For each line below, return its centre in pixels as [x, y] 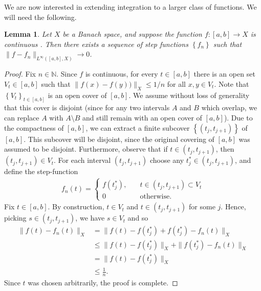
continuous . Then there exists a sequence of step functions [96, 44]
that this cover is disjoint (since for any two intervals [87, 107]
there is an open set [224, 74]
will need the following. [40, 17]
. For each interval [82, 160]
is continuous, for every [122, 74]
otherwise [155, 197]
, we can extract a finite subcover [138, 127]
